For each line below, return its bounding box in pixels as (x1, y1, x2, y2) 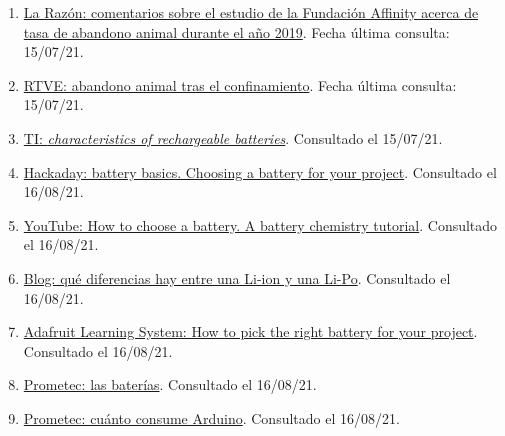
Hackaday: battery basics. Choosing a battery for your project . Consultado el (23, 161, 497, 182)
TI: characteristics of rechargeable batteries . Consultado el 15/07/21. (23, 127, 443, 148)
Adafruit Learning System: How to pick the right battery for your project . (23, 321, 478, 342)
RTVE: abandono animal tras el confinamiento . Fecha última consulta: (23, 74, 457, 95)
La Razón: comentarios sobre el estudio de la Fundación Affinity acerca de (23, 2, 479, 22)
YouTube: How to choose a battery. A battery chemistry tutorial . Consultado (23, 214, 498, 235)
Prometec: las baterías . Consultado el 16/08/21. (23, 374, 317, 395)
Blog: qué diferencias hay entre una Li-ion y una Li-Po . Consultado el (23, 267, 451, 288)
